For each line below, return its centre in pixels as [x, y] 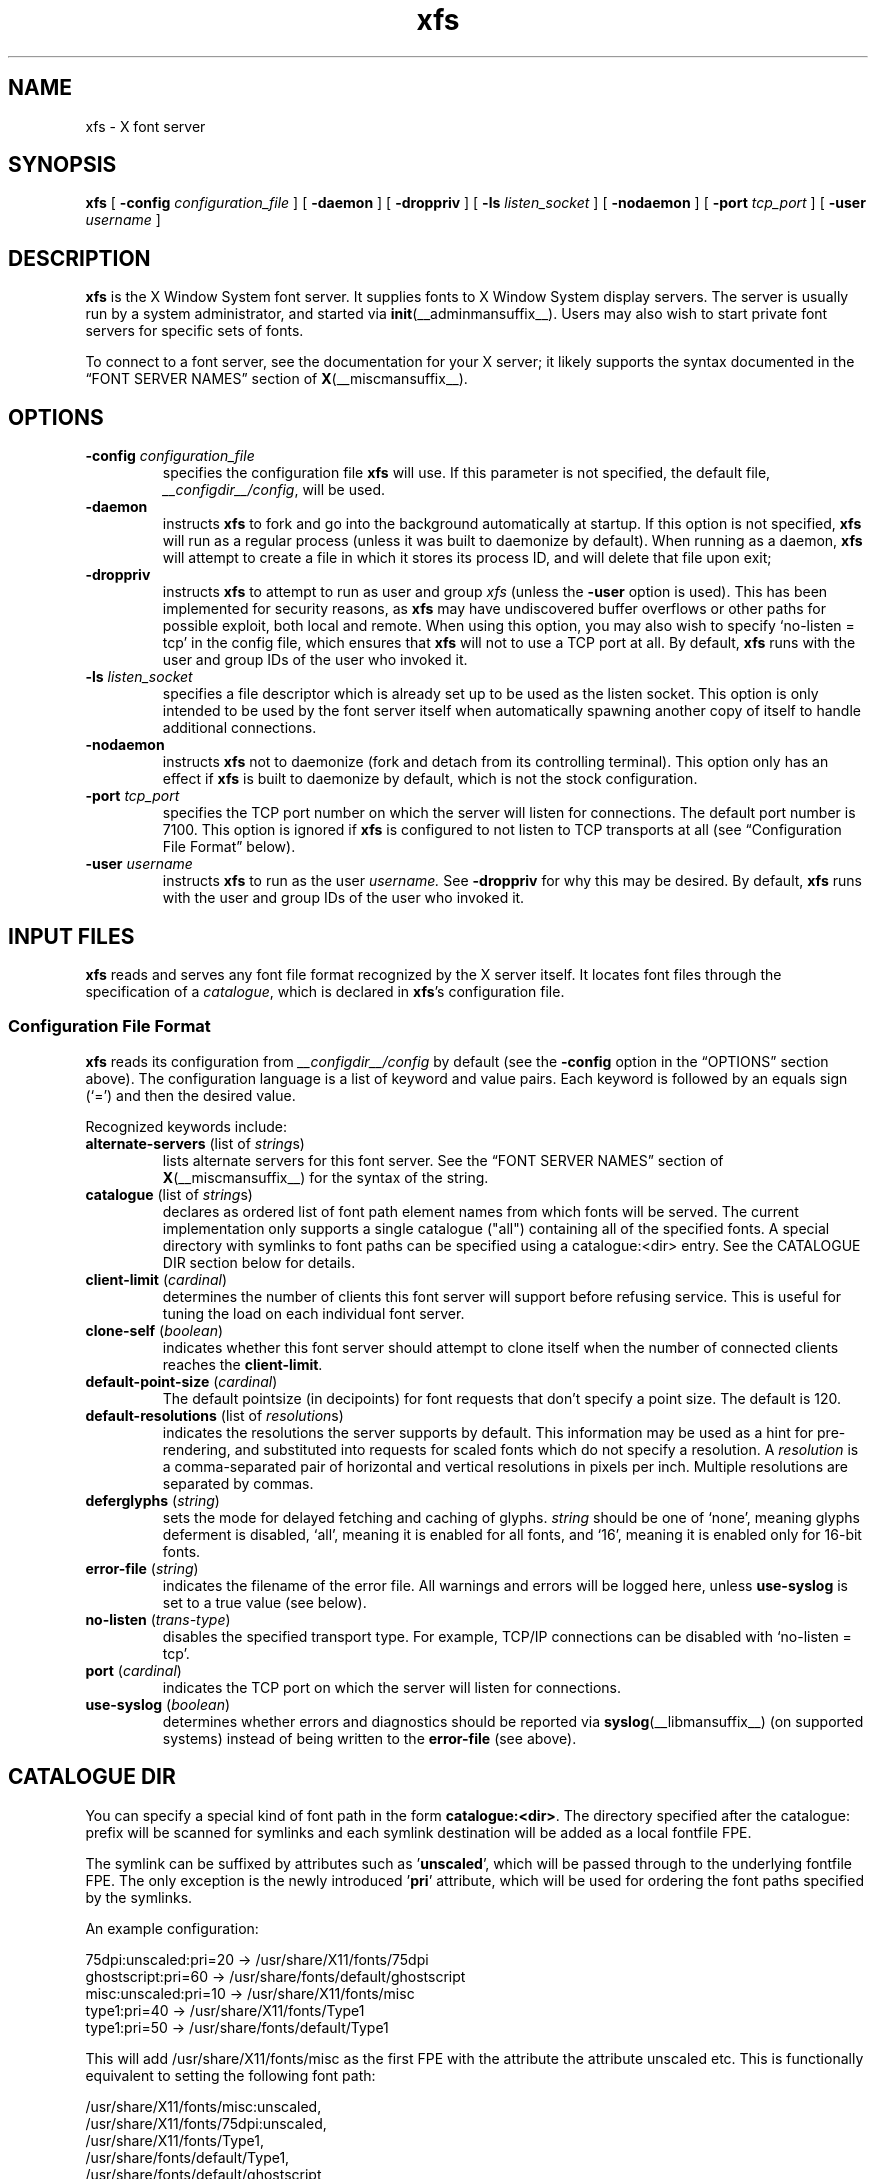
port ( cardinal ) [133, 1670]
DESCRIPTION [79, 258]
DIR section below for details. [259, 1262]
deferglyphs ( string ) [152, 1500]
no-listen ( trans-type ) [158, 1619]
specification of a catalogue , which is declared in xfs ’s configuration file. [325, 991]
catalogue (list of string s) [169, 1194]
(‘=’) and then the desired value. [190, 1095]
